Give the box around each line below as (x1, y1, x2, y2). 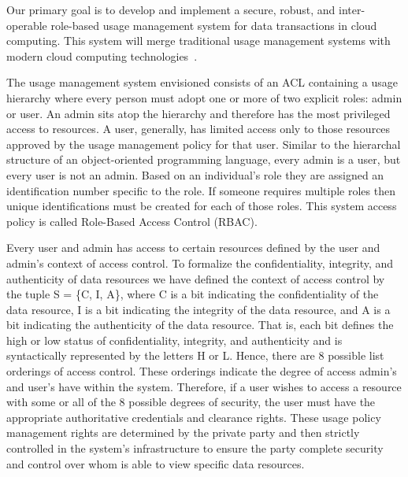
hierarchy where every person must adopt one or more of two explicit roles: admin (6, 89, 402, 105)
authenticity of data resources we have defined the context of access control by (6, 270, 385, 287)
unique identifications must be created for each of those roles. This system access (6, 198, 397, 214)
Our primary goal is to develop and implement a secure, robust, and (6, 2, 336, 17)
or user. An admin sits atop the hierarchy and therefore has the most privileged (6, 105, 391, 121)
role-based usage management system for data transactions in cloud (50, 17, 377, 33)
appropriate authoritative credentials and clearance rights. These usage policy (6, 409, 381, 425)
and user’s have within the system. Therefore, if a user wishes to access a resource (6, 378, 402, 394)
